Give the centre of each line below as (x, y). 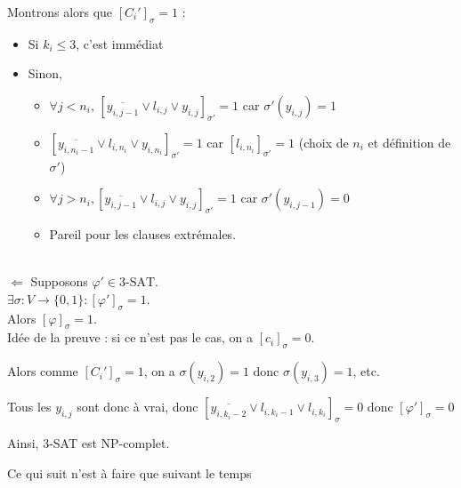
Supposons (59, 281)
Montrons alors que (60, 12)
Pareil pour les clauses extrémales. (143, 233)
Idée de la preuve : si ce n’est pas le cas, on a (130, 337)
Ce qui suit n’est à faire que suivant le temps (129, 472)
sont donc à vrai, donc (137, 407)
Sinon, (45, 73)
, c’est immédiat (120, 43)
